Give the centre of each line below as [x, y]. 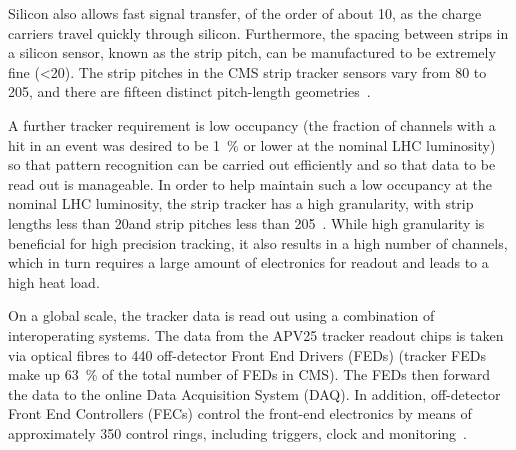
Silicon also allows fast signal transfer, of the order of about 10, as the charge [245, 13]
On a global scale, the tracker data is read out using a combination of [221, 315]
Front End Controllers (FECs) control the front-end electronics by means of [240, 413]
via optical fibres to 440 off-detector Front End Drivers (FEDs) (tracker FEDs [247, 354]
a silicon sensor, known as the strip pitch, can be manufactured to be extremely [252, 52]
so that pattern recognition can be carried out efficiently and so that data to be [252, 164]
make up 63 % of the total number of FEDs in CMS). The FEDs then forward [249, 374]
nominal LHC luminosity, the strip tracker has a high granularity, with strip [241, 203]
